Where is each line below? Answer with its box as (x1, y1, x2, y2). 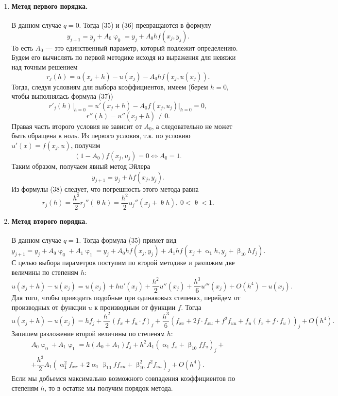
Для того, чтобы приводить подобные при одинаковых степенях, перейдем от (11, 292, 240, 303)
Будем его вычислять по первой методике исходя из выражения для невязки (11, 52, 236, 62)
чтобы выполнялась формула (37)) (11, 91, 113, 101)
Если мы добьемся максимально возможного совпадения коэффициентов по (11, 373, 236, 383)
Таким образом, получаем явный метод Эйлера (11, 161, 150, 171)
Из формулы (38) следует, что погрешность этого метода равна (11, 183, 199, 194)
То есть (11, 42, 34, 53)
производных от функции (11, 302, 86, 312)
